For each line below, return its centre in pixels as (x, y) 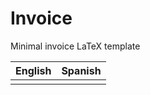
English (33, 70)
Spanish (81, 70)
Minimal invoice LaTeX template (75, 46)
